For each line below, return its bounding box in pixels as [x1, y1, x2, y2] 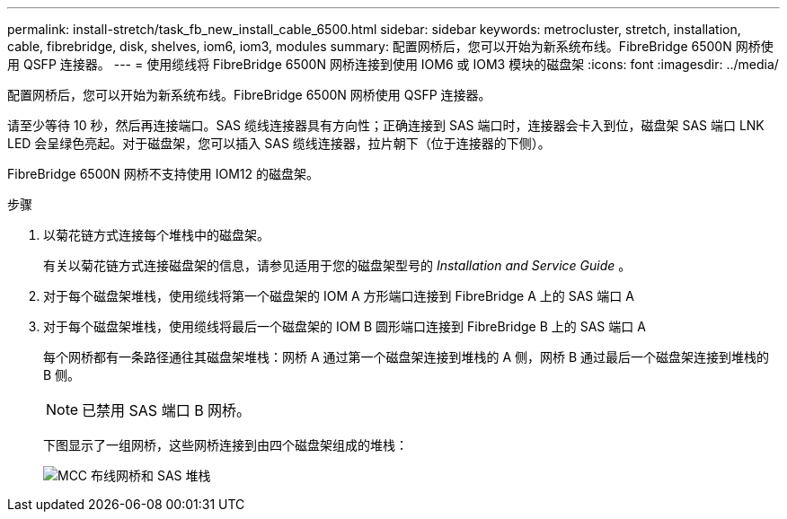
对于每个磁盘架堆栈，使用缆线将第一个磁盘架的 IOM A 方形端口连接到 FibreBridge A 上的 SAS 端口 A [43, 288, 634, 303]
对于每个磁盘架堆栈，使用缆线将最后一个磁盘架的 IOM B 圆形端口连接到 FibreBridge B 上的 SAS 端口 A [43, 319, 646, 334]
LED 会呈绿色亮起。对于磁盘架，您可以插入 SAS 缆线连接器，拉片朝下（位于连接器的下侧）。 [7, 136, 551, 151]
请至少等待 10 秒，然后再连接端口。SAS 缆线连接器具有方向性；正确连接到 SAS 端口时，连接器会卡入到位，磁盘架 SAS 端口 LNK [7, 118, 765, 133]
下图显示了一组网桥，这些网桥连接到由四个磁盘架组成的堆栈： [43, 437, 408, 453]
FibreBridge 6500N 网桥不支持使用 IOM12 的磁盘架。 [7, 166, 319, 181]
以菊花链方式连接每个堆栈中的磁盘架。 [43, 227, 270, 242]
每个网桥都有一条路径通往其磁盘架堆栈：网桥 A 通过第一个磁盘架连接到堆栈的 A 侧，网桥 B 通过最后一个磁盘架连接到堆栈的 [43, 349, 770, 365]
